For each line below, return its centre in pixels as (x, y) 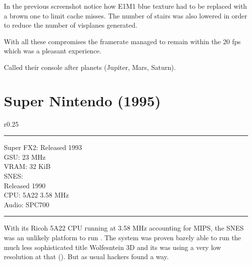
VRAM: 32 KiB (27, 166)
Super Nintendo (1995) (82, 100)
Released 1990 (25, 185)
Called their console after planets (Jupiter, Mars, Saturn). (90, 67)
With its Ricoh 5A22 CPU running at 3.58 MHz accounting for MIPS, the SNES (124, 228)
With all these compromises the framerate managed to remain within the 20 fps (122, 41)
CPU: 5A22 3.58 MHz (36, 195)
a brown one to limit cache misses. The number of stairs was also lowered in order (126, 15)
